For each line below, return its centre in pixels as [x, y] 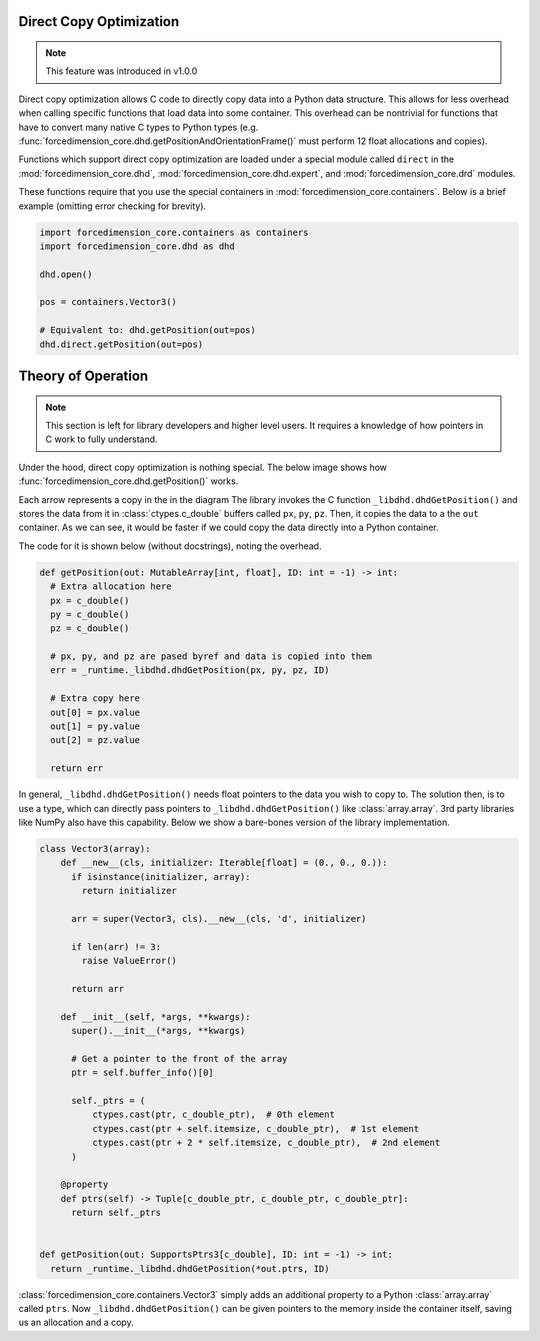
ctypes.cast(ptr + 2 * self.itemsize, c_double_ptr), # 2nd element [266, 1143]
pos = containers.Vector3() [108, 302]
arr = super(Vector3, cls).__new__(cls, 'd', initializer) [219, 918]
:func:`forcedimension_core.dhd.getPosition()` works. [128, 481]
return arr [98, 988]
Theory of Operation [83, 376]
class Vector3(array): [95, 848]
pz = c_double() [90, 628]
